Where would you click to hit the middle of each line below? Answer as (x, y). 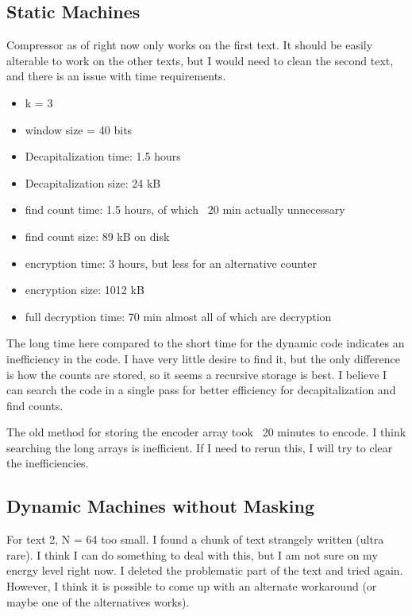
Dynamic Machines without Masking (160, 506)
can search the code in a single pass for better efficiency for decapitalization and (201, 390)
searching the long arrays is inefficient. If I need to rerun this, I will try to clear (200, 447)
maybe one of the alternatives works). (98, 601)
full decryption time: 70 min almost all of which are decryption (178, 316)
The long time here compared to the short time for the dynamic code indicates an (206, 343)
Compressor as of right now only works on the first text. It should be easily (190, 45)
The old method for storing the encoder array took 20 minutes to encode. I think (206, 432)
